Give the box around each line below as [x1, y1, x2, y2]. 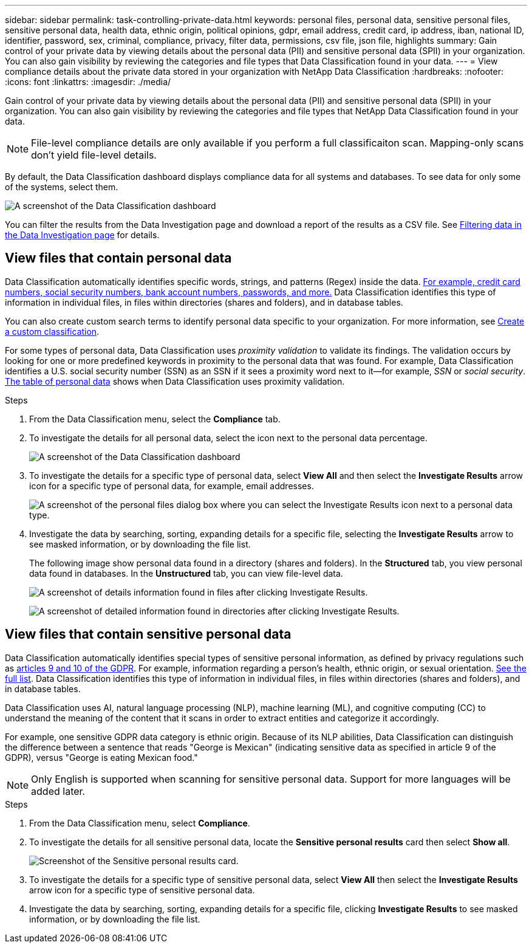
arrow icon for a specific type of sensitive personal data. [29, 884, 255, 895]
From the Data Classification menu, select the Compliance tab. [29, 413, 281, 424]
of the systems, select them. [5, 182, 118, 192]
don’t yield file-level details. [31, 149, 157, 161]
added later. [31, 785, 86, 797]
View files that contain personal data [5, 250, 232, 266]
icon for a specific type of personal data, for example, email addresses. [29, 480, 314, 491]
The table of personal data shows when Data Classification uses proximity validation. [5, 376, 345, 386]
